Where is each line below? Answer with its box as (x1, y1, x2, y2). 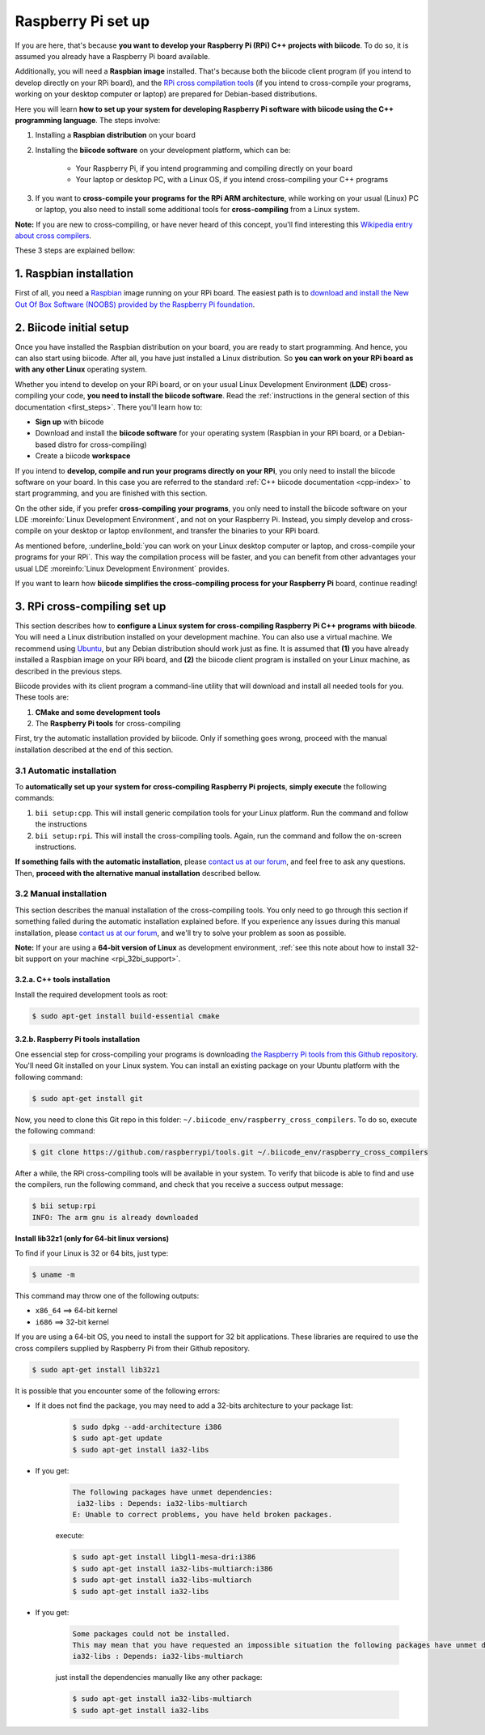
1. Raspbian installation (15, 267, 133, 281)
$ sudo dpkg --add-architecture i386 (72, 1422, 222, 1431)
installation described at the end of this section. (15, 745, 174, 755)
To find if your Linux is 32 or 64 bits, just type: (15, 1248, 169, 1258)
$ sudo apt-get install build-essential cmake (32, 1011, 220, 1020)
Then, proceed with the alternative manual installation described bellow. (15, 868, 262, 878)
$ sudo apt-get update (72, 1434, 162, 1443)
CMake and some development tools (35, 707, 161, 717)
